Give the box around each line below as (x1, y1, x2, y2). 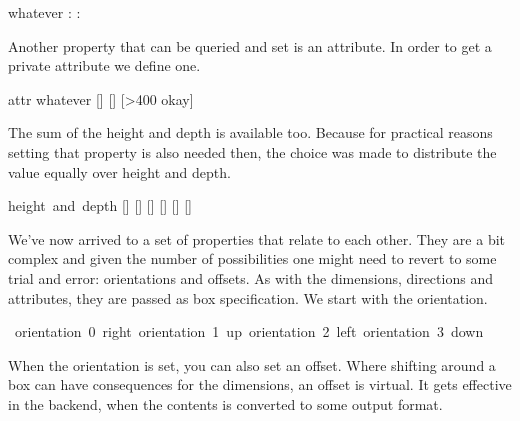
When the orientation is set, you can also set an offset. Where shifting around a (8, 354, 496, 375)
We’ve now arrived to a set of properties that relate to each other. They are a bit (8, 228, 505, 249)
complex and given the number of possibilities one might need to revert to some (8, 248, 497, 269)
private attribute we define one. (8, 55, 201, 76)
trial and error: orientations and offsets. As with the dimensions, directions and (8, 267, 493, 288)
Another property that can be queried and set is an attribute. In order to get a (8, 35, 492, 56)
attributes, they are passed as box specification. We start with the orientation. (8, 287, 488, 308)
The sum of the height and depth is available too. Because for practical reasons (8, 122, 493, 143)
